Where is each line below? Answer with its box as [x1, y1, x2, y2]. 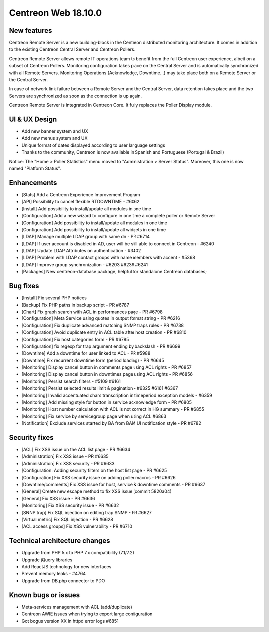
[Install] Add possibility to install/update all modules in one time [21, 205, 151, 212]
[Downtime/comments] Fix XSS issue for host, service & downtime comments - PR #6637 [21, 482, 206, 488]
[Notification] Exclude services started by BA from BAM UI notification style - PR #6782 [21, 420, 202, 426]
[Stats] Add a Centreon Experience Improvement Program [21, 191, 140, 197]
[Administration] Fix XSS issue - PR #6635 [21, 453, 109, 459]
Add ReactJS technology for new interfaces [21, 564, 112, 570]
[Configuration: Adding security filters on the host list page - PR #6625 [21, 467, 167, 474]
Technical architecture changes [9, 537, 110, 545]
